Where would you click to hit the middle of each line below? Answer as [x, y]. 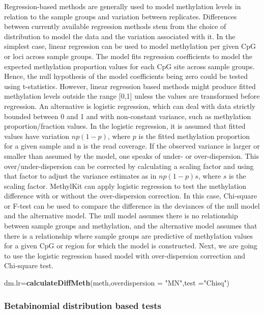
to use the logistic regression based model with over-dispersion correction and [125, 255]
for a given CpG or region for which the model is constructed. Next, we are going [131, 246]
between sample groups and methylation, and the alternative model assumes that [131, 226]
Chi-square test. [29, 265]
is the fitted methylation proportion [194, 136]
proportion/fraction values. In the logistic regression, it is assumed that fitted [125, 126]
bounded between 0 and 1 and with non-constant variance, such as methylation [128, 116]
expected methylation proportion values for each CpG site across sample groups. [129, 66]
